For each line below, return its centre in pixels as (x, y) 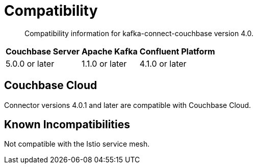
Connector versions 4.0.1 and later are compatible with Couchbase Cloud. (128, 105)
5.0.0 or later (30, 63)
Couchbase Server (43, 51)
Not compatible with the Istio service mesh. (77, 144)
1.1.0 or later (104, 63)
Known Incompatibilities (67, 125)
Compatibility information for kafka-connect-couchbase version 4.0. (139, 33)
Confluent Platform (177, 51)
